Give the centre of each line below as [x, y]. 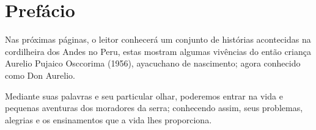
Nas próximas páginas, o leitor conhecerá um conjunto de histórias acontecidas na [158, 39]
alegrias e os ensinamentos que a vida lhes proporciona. [108, 119]
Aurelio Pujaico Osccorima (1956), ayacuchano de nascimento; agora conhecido [153, 63]
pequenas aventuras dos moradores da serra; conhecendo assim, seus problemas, [154, 108]
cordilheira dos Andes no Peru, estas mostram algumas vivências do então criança [158, 51]
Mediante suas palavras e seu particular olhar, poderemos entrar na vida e [144, 96]
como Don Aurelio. [40, 75]
